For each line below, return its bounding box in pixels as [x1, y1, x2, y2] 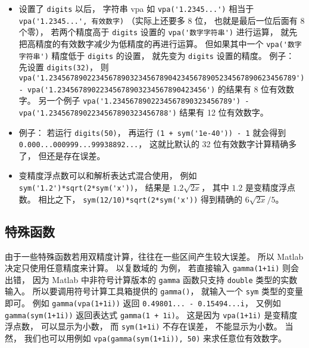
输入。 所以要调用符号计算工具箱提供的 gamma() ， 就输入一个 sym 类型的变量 [5, 285, 303, 297]
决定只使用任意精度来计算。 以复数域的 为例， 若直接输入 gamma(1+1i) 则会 [5, 262, 299, 274]
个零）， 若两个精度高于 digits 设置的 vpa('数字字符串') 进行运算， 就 [18, 26, 289, 38]
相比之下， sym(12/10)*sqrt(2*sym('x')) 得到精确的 [38, 192, 243, 205]
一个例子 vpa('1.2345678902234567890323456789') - [46, 94, 249, 107]
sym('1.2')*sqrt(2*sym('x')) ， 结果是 [18, 181, 170, 194]
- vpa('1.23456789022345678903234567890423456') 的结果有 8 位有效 [18, 82, 286, 95]
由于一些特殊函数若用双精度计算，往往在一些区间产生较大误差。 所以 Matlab [5, 250, 304, 262]
